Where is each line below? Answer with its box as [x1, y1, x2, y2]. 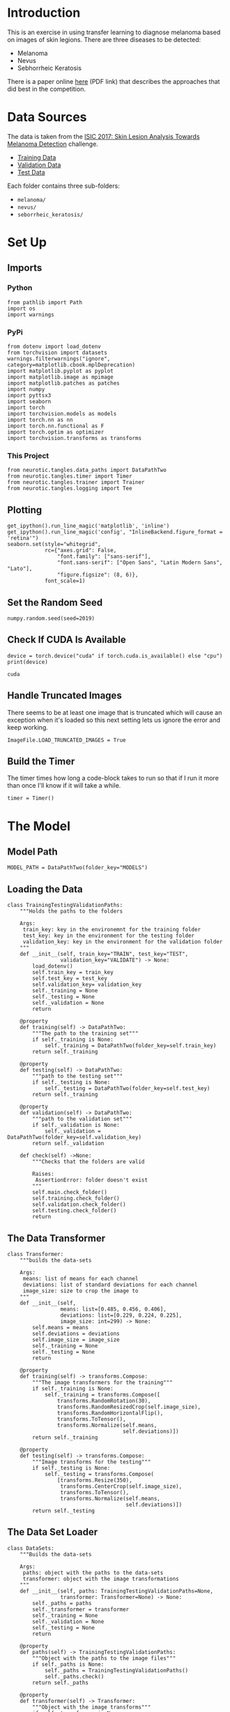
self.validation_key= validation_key [32, 981, 141, 989]
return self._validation [32, 1140, 105, 1147]
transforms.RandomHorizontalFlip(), [56, 1410, 164, 1417]
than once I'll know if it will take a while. [7, 781, 121, 790]
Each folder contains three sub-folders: [7, 182, 120, 190]
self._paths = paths [32, 1600, 92, 1607]
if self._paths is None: [32, 1660, 105, 1668]
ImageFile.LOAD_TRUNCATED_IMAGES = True [7, 737, 127, 744]
